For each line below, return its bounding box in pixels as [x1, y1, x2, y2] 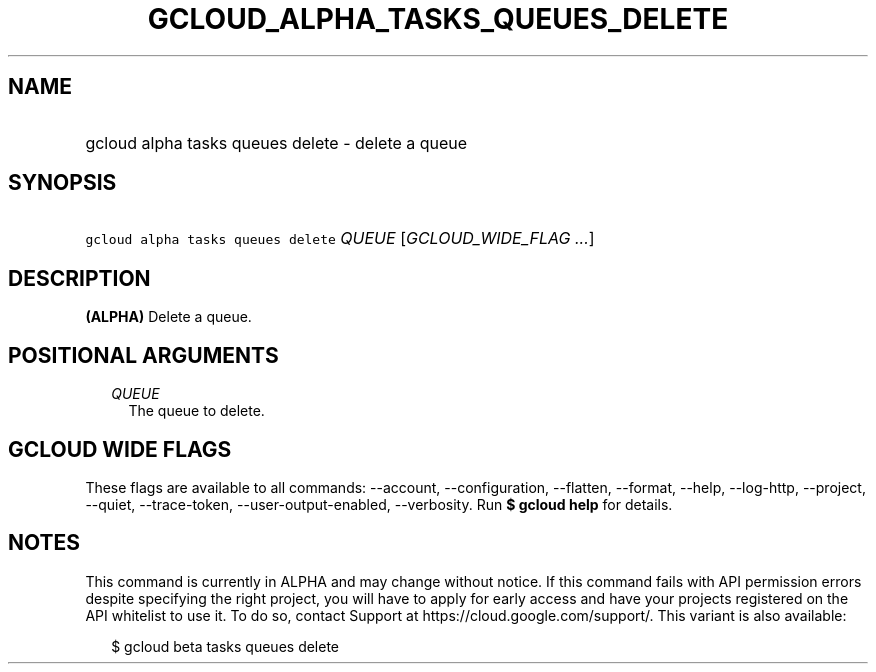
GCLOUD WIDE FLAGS [8, 436, 232, 462]
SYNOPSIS [8, 170, 117, 196]
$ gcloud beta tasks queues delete [111, 637, 340, 655]
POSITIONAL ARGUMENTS [8, 342, 279, 368]
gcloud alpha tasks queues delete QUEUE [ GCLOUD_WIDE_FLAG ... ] [85, 228, 595, 249]
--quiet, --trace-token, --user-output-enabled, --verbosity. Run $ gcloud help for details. [85, 495, 673, 513]
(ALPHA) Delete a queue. [85, 308, 252, 326]
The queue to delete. [128, 402, 265, 420]
